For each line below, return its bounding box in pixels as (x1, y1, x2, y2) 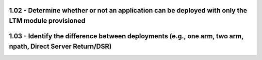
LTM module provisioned (9, 17, 86, 25)
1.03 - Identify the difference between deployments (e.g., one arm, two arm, (9, 32, 244, 41)
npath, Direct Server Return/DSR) (9, 42, 112, 50)
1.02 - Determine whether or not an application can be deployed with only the (9, 6, 247, 15)
